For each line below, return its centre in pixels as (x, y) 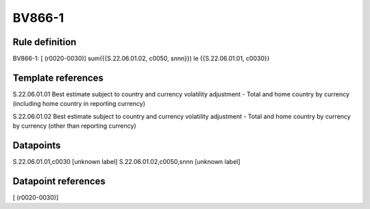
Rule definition (45, 42)
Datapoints (37, 145)
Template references (58, 78)
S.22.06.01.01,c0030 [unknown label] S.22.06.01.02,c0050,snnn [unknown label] (126, 162)
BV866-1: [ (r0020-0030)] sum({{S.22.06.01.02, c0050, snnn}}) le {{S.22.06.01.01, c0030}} (141, 59)
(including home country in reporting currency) (79, 104)
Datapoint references (59, 181)
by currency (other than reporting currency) (74, 126)
